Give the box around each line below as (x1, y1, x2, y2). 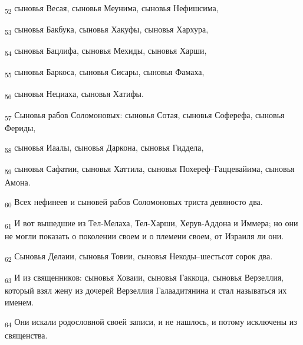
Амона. (5, 175, 31, 188)
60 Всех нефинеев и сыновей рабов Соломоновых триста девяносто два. (5, 196, 263, 209)
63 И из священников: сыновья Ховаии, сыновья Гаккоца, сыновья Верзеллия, (5, 271, 284, 285)
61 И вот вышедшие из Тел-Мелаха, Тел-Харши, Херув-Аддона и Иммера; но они (5, 217, 298, 231)
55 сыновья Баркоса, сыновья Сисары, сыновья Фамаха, (5, 66, 205, 80)
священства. (5, 328, 48, 341)
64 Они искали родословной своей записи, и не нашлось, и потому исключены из (5, 315, 297, 330)
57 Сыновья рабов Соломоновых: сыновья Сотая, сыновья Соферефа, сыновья (5, 108, 285, 122)
